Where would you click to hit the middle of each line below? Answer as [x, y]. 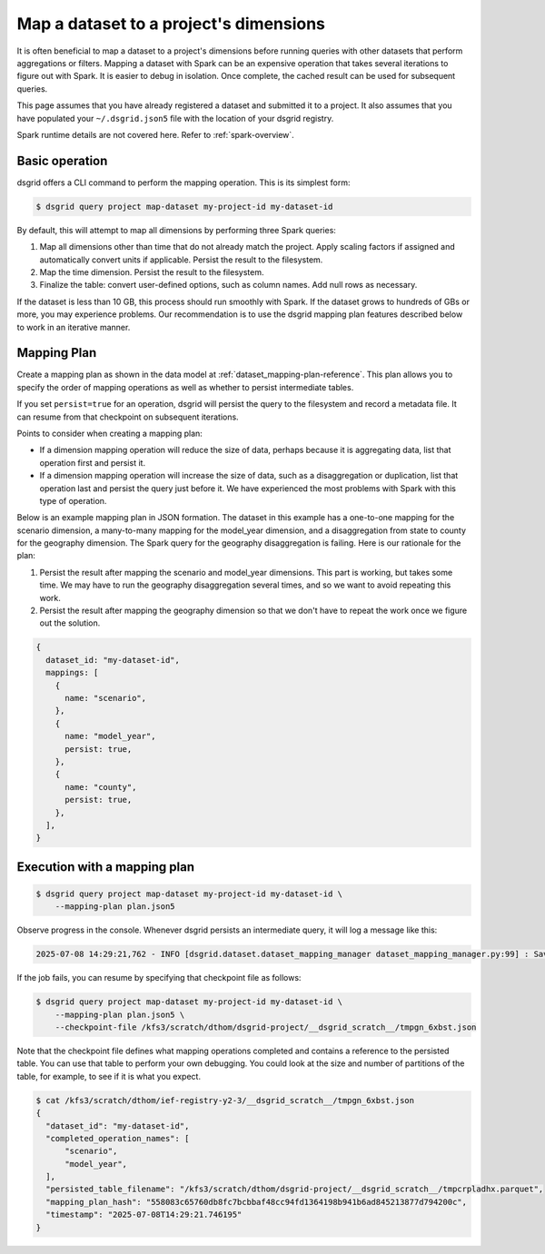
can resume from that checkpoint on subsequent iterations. [128, 417]
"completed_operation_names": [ [118, 1138]
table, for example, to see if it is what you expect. [109, 1076]
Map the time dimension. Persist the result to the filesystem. [152, 272]
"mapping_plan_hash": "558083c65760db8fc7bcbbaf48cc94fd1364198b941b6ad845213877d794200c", [257, 1202]
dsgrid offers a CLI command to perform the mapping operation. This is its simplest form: [183, 183]
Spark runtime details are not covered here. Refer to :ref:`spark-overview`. [155, 134]
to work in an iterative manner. [74, 327]
